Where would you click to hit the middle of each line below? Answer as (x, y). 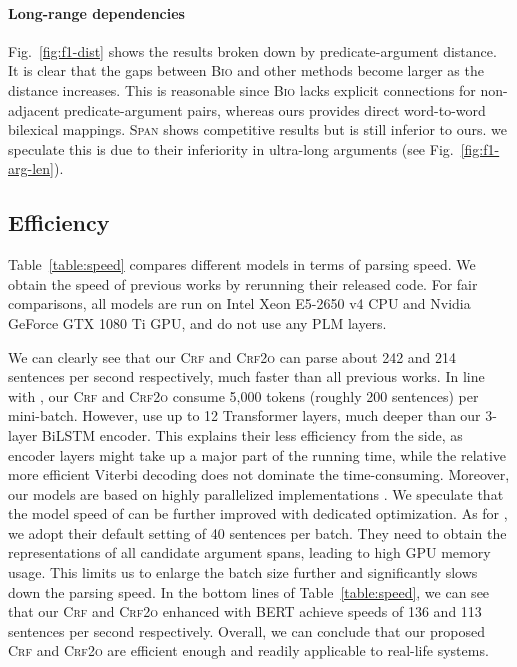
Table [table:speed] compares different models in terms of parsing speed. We (242, 264)
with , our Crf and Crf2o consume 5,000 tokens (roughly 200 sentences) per (243, 395)
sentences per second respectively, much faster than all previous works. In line (246, 376)
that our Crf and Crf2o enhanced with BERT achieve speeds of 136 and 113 (245, 611)
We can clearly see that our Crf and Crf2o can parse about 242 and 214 (232, 356)
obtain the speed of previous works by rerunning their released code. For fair (243, 283)
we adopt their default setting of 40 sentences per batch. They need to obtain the (257, 532)
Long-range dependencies (96, 12)
